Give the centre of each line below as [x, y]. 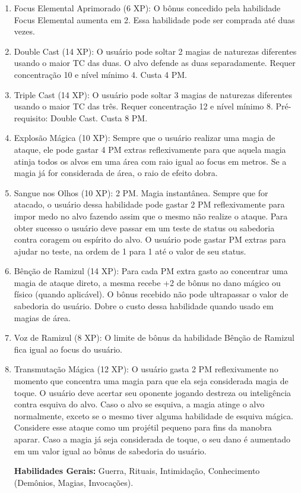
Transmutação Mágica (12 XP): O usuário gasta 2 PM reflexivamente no [146, 369]
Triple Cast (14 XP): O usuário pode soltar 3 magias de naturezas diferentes [153, 94]
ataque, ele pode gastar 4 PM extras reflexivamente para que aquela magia [150, 149]
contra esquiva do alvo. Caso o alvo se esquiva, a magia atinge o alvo [139, 404]
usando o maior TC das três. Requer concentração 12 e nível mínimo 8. [143, 106]
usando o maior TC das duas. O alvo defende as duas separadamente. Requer [155, 63]
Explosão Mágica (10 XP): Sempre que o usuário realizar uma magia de [145, 138]
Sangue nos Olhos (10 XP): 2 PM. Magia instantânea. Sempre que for [141, 192]
